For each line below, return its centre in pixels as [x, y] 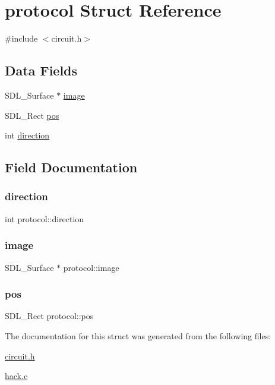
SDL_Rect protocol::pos [49, 316]
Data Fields [41, 70]
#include [21, 38]
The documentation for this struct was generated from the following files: [138, 335]
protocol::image [91, 267]
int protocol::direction [45, 218]
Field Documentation [71, 167]
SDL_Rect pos [32, 115]
